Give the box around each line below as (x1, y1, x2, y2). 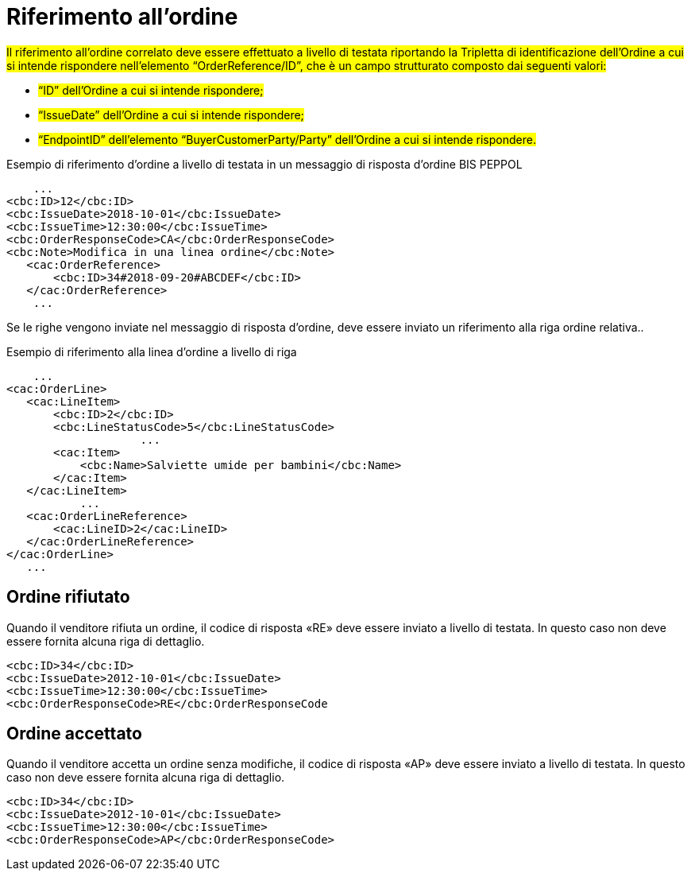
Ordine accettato (6, 724, 142, 744)
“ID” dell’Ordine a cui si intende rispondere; (38, 83, 264, 97)
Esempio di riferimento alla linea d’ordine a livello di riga (6, 344, 297, 359)
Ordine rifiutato (6, 587, 130, 607)
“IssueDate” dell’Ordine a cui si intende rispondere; (38, 107, 304, 122)
